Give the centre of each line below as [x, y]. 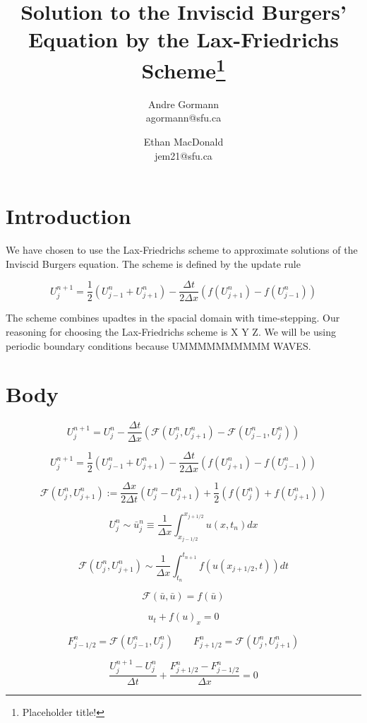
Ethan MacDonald [183, 142]
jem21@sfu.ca [183, 155]
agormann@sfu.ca [183, 118]
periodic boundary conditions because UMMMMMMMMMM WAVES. [158, 345]
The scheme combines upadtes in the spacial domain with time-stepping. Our [173, 318]
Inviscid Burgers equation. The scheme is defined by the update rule [153, 263]
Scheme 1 [183, 68]
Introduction [68, 216]
